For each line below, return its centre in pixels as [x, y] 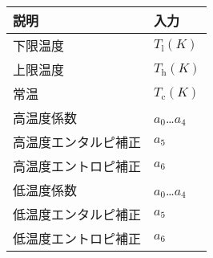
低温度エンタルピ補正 [77, 214]
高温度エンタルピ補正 [77, 142]
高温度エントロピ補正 [77, 166]
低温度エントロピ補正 [77, 238]
